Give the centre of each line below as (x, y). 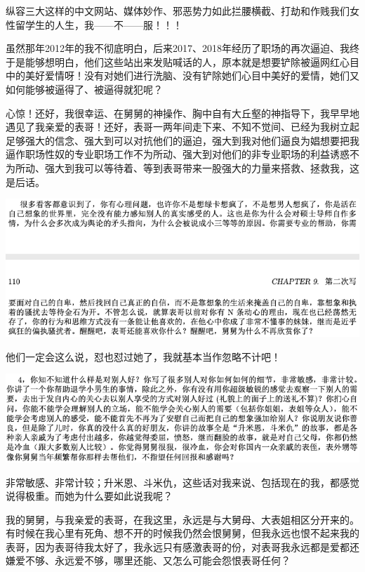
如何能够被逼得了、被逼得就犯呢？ (84, 89)
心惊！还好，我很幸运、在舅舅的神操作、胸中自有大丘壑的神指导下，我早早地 (182, 113)
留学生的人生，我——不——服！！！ (99, 24)
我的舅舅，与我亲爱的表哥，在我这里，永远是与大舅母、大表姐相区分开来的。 (182, 519)
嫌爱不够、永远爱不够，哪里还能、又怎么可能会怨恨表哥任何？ (148, 560)
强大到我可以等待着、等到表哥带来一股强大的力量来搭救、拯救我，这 (202, 167)
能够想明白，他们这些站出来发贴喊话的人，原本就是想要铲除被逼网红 (182, 61)
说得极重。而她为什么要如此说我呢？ (89, 496)
